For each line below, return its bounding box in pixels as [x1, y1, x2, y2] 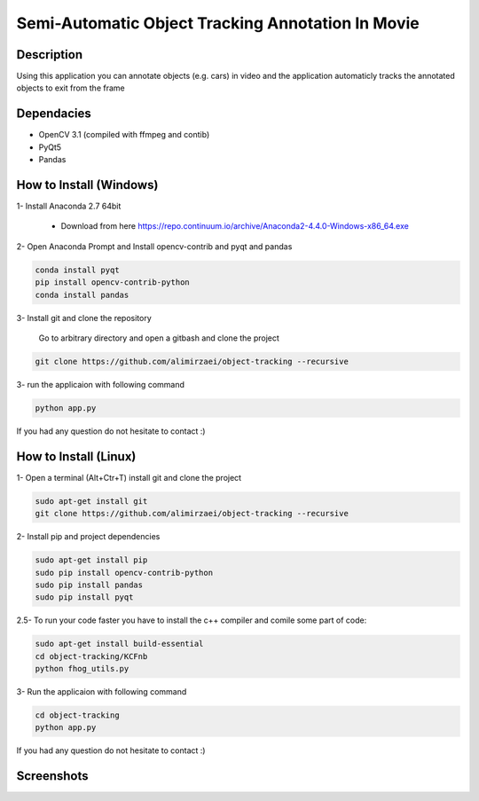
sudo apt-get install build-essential [35, 639, 204, 649]
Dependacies [16, 106, 92, 122]
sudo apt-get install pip [35, 555, 148, 565]
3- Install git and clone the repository [16, 312, 153, 323]
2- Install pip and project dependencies [16, 531, 161, 542]
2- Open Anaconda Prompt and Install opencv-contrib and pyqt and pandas [16, 240, 293, 252]
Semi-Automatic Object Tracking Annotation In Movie [16, 13, 420, 33]
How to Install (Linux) [16, 449, 137, 464]
